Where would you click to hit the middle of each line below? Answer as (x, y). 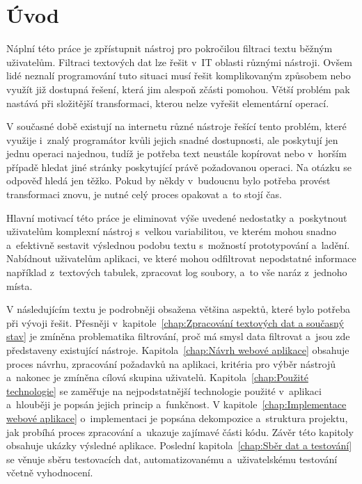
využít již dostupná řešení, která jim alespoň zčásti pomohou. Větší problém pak (178, 89)
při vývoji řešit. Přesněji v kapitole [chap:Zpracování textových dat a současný (175, 322)
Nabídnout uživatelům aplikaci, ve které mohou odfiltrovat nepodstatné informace (181, 258)
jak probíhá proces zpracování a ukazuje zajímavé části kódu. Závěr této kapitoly (180, 431)
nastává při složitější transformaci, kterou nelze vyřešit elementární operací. (168, 103)
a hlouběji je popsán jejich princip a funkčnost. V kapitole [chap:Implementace (176, 404)
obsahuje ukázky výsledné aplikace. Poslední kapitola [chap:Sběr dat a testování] (179, 445)
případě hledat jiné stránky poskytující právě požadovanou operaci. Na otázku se (179, 167)
